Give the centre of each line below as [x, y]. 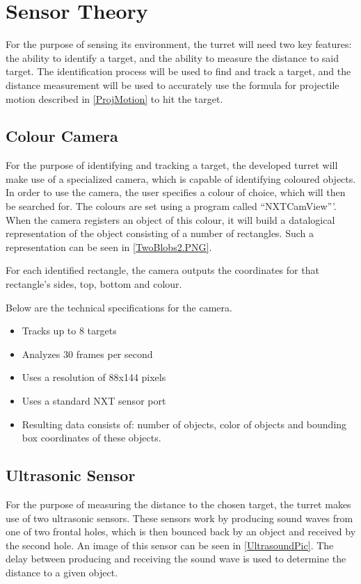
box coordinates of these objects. [91, 438]
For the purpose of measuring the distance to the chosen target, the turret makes [178, 504]
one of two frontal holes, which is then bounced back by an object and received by [181, 532]
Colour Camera [62, 136]
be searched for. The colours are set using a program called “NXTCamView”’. [171, 206]
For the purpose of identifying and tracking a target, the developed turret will [172, 165]
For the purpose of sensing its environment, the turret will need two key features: [179, 44]
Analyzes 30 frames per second [87, 354]
